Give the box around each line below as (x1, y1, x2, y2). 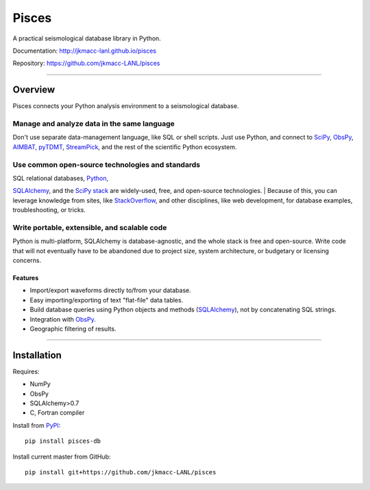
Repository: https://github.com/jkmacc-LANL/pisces (12, 59, 160, 68)
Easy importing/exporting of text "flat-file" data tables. (29, 296, 184, 304)
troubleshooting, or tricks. (12, 206, 86, 214)
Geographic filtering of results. (29, 324, 116, 333)
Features (12, 274, 39, 282)
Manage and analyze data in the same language (12, 119, 175, 128)
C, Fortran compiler (29, 409, 85, 417)
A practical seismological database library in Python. (12, 34, 161, 42)
